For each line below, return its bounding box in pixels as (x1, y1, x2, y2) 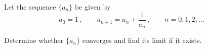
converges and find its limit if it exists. (82, 35, 202, 45)
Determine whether (4, 35, 64, 45)
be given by (74, 2, 111, 12)
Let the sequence (4, 2, 56, 12)
